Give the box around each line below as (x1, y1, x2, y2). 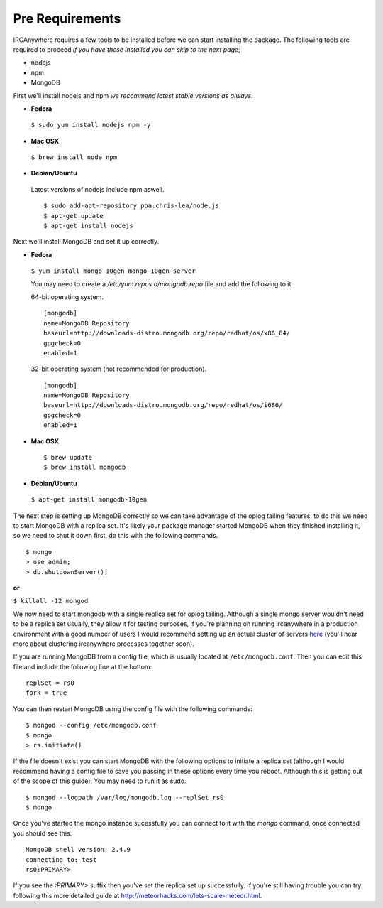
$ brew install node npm (30, 153, 117, 161)
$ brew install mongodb (43, 463, 126, 472)
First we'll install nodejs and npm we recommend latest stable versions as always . (13, 91, 253, 99)
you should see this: (13, 828, 72, 838)
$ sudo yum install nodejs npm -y (30, 121, 151, 129)
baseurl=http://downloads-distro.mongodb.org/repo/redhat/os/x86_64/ (43, 329, 291, 337)
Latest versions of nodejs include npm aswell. (30, 185, 165, 193)
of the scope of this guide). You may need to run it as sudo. (13, 777, 187, 785)
